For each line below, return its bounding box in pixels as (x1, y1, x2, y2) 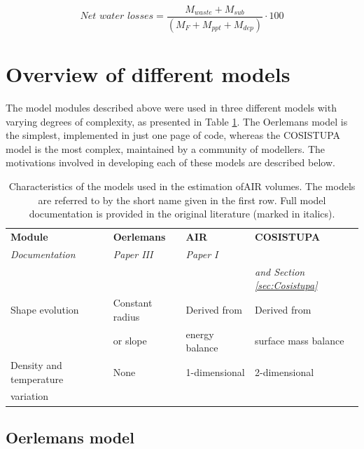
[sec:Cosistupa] (255, 278, 318, 293)
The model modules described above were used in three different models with (6, 100, 337, 115)
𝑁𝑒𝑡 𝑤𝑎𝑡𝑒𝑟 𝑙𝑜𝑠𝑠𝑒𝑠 (80, 11, 154, 22)
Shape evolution (10, 302, 79, 316)
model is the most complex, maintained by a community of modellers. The (6, 141, 325, 156)
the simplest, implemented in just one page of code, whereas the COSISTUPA (6, 128, 341, 142)
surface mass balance (255, 333, 344, 348)
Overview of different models (6, 60, 290, 88)
